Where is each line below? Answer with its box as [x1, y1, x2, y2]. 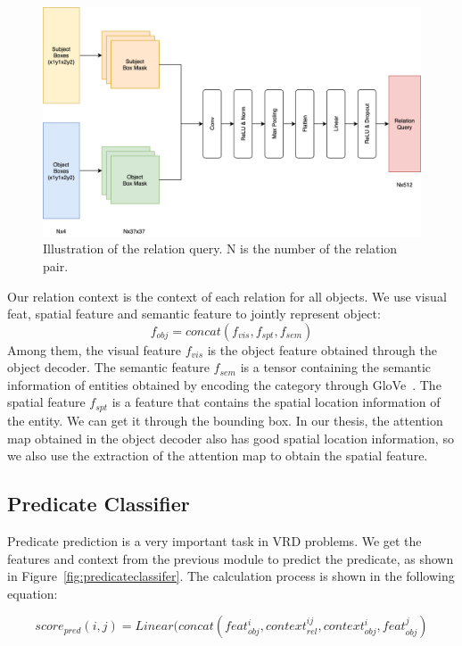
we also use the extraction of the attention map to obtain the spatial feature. [7, 446, 428, 465]
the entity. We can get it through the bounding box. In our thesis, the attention [7, 410, 443, 429]
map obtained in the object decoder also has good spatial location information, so [7, 428, 454, 447]
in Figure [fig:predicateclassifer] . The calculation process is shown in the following [7, 567, 455, 585]
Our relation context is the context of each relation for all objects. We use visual [7, 286, 447, 305]
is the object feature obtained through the [207, 340, 437, 359]
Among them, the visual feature [7, 340, 181, 359]
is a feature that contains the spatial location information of [111, 393, 441, 411]
